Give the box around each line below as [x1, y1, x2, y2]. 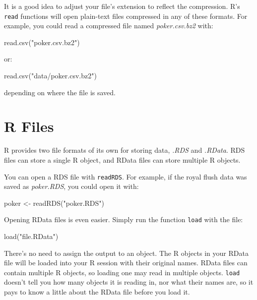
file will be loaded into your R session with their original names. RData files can [4, 257, 248, 268]
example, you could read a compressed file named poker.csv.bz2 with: [4, 20, 213, 31]
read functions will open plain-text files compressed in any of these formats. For [4, 10, 248, 21]
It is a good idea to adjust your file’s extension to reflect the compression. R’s [4, 1, 240, 11]
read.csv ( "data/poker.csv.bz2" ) [4, 70, 97, 81]
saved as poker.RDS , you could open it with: [4, 181, 139, 191]
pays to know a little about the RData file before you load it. [4, 287, 190, 297]
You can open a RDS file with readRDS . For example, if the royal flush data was [4, 171, 247, 181]
